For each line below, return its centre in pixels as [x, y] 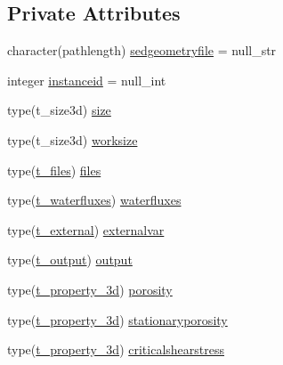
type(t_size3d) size [59, 110]
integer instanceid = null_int [87, 80]
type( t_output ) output [70, 260]
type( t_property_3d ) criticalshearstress [116, 349]
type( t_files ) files [54, 170]
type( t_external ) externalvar [86, 229]
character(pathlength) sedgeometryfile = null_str [142, 50]
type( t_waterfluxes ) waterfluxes [94, 200]
